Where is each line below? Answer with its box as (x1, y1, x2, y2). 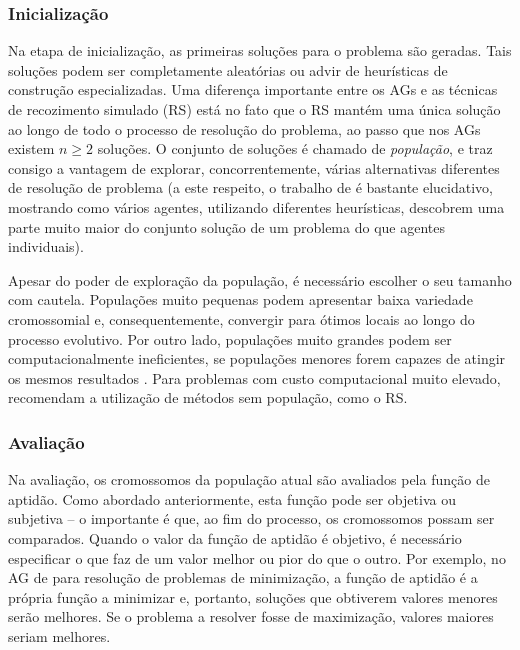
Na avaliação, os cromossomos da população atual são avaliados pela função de (8, 469, 490, 490)
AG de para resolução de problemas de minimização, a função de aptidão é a (8, 567, 478, 588)
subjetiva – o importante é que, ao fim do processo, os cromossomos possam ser (8, 508, 495, 529)
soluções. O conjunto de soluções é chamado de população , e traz (97, 138, 493, 159)
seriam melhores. (8, 625, 111, 646)
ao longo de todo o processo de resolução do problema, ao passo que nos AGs (8, 118, 481, 139)
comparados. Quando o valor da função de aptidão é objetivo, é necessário (8, 527, 462, 548)
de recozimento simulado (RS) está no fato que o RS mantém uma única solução (8, 99, 501, 119)
